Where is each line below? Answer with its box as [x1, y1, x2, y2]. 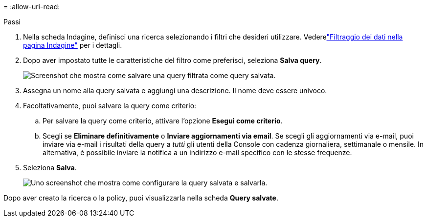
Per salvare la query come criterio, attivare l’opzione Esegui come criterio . [43, 117, 283, 125]
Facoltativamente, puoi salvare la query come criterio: [23, 101, 197, 110]
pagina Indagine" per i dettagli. [23, 41, 122, 49]
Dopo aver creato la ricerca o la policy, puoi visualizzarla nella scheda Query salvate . [3, 194, 278, 202]
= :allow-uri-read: [3, 2, 60, 11]
